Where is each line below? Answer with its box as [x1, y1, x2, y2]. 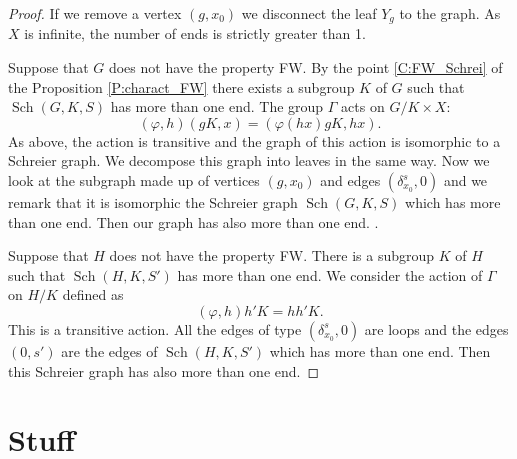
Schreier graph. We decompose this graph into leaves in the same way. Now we [8, 150, 490, 171]
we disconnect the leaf [241, 3, 377, 23]
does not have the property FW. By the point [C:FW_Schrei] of [108, 57, 503, 78]
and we [443, 170, 488, 191]
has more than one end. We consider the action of [177, 264, 483, 285]
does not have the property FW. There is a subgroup [109, 245, 435, 266]
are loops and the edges [364, 318, 509, 339]
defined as [62, 284, 124, 305]
